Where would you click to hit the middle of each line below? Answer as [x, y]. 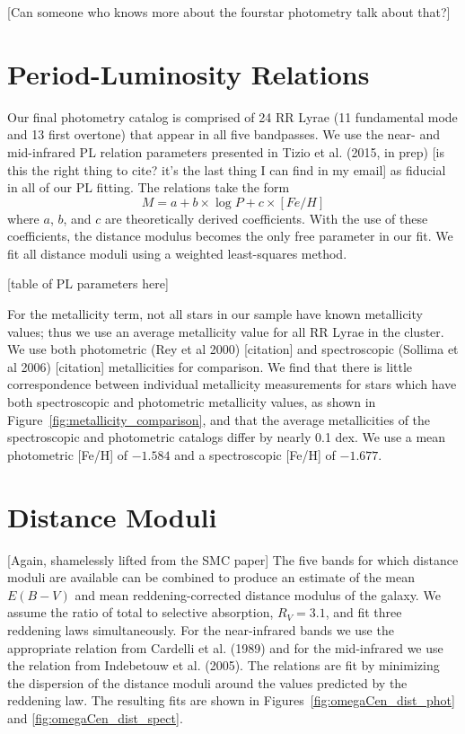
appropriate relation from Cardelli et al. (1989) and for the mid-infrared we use [225, 647]
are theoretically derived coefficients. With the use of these [266, 218]
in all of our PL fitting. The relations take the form [149, 187]
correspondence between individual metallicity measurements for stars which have [232, 384]
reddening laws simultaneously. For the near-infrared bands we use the [201, 629]
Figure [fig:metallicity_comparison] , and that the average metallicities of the [219, 419]
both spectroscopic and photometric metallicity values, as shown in [192, 402]
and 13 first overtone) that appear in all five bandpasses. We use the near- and [224, 134]
